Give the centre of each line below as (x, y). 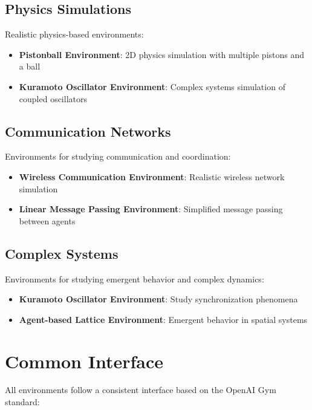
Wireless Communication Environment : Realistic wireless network (152, 176)
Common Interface (84, 361)
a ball (30, 66)
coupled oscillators (53, 98)
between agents (47, 220)
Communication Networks (88, 131)
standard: (22, 402)
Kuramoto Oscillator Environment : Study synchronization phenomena (158, 299)
